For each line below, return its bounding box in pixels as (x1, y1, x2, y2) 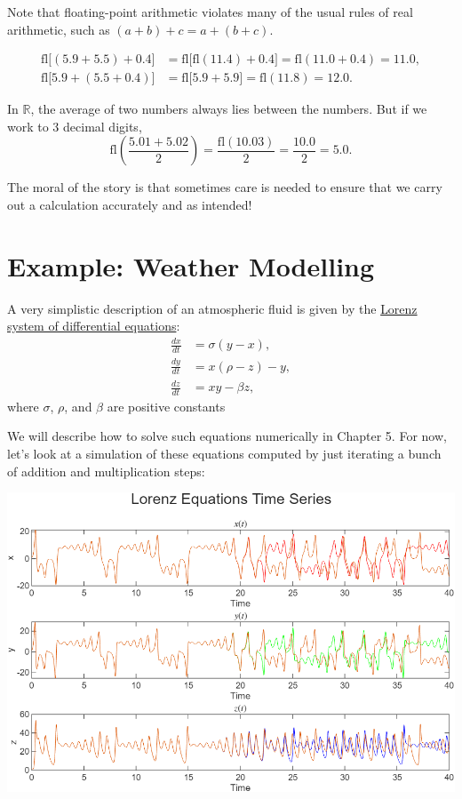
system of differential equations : (7, 316, 180, 335)
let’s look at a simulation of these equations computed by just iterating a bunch (7, 444, 442, 463)
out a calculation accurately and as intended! (7, 196, 252, 214)
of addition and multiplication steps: (7, 461, 205, 480)
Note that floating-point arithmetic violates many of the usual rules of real (7, 3, 413, 20)
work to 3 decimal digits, (7, 116, 142, 135)
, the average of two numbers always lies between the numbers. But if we (30, 100, 427, 118)
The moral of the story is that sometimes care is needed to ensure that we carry (7, 178, 442, 196)
